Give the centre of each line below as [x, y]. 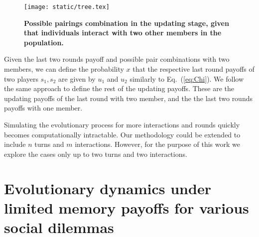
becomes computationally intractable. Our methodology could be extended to [122, 134]
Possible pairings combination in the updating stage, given [127, 23]
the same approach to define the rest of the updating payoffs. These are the [119, 88]
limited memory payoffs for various [127, 207]
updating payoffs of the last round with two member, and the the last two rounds [128, 98]
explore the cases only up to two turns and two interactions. [96, 154]
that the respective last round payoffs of [194, 69]
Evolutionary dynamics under [108, 188]
